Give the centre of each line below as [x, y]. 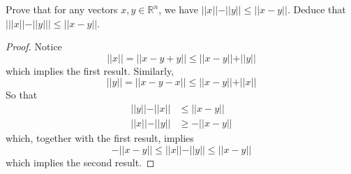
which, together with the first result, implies [100, 138]
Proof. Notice [34, 46]
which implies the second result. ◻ [80, 162]
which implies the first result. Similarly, [90, 70]
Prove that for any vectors [62, 9]
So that [22, 95]
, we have [178, 9]
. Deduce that [316, 9]
